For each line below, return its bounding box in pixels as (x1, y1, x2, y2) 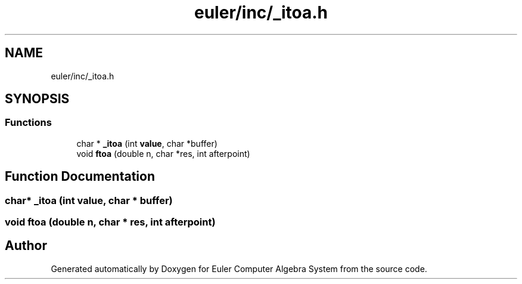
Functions (5, 116, 52, 129)
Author (5, 238, 47, 254)
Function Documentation (5, 169, 155, 184)
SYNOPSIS (5, 91, 70, 107)
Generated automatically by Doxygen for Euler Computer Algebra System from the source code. (51, 263, 427, 274)
